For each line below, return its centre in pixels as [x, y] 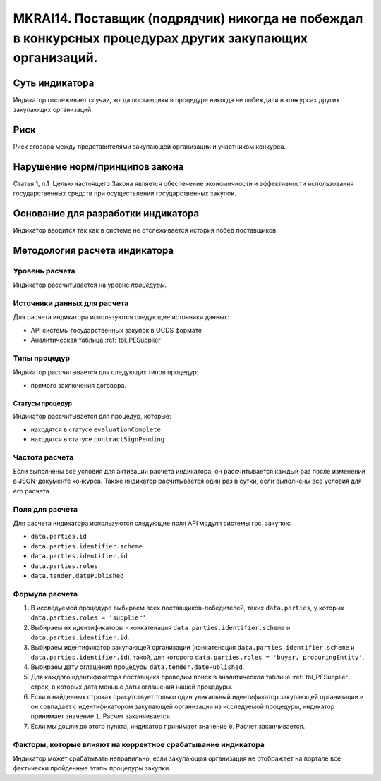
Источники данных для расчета [71, 303]
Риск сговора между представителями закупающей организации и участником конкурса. [149, 146]
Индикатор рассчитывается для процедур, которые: [92, 417]
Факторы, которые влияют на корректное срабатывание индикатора [139, 744]
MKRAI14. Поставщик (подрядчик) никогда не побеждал [188, 18]
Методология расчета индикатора [93, 250]
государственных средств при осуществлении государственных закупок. [125, 193]
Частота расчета [43, 457]
